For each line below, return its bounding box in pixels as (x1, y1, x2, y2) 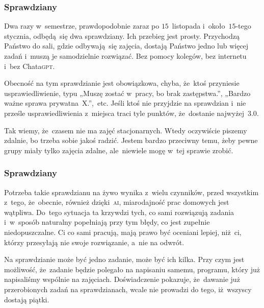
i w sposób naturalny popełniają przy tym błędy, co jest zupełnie (4, 217, 210, 227)
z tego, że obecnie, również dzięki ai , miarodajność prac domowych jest (4, 197, 229, 207)
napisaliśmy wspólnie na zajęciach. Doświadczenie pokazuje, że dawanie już (4, 274, 240, 285)
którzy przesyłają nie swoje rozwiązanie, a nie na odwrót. (4, 236, 184, 247)
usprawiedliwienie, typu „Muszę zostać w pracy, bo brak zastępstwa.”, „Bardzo (4, 87, 251, 98)
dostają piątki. (4, 294, 49, 304)
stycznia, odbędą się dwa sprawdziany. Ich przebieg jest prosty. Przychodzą (4, 30, 240, 41)
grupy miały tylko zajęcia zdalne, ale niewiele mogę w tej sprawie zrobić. (4, 145, 233, 155)
